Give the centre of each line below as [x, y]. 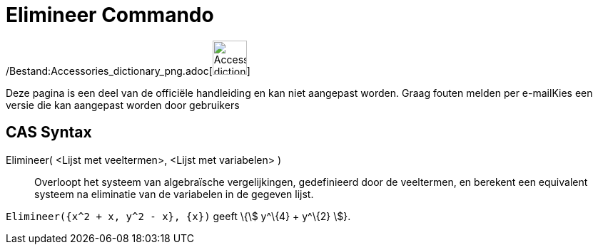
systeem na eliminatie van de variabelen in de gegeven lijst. [174, 194]
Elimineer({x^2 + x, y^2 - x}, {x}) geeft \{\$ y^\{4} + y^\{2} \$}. [178, 216]
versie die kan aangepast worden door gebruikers [123, 105]
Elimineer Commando [110, 15]
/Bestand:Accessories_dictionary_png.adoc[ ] [128, 71]
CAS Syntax [49, 132]
